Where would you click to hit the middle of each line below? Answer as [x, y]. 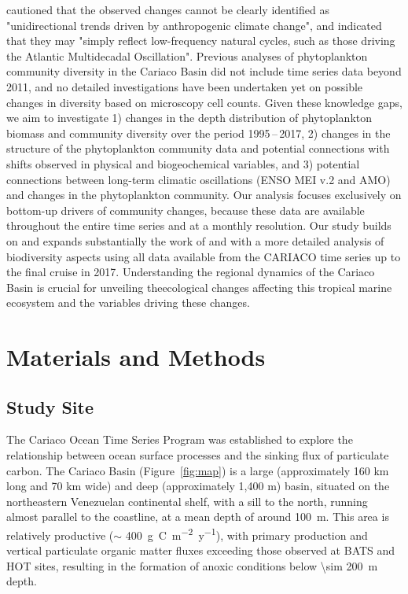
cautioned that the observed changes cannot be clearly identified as [168, 9]
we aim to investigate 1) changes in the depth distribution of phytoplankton [189, 118]
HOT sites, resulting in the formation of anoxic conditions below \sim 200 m [192, 565]
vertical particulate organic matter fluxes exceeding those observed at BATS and [201, 550]
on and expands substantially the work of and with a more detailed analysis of [195, 240]
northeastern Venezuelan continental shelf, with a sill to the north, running [187, 501]
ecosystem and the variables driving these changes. [128, 303]
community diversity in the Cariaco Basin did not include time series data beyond [204, 71]
